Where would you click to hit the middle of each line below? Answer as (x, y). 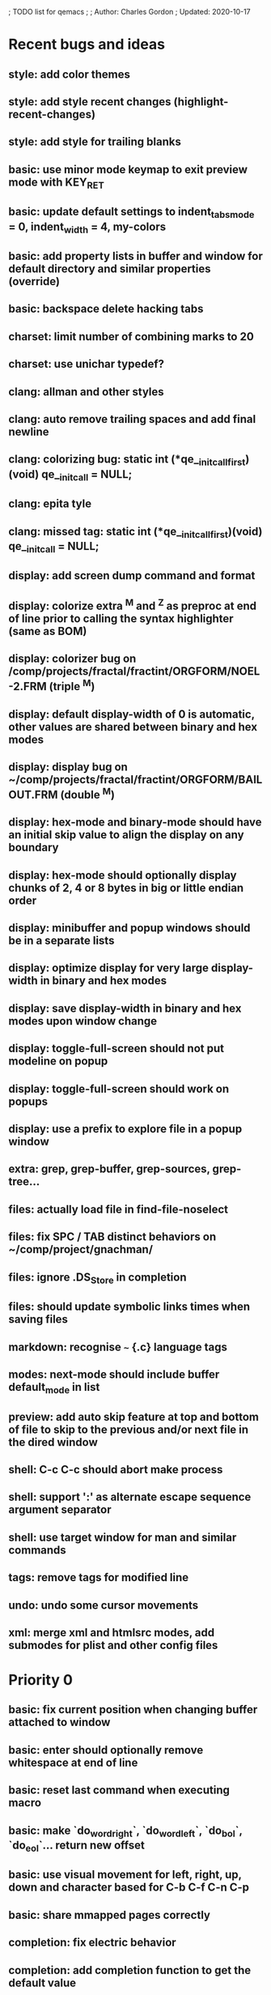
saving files (38, 1319)
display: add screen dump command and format (132, 575)
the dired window (53, 1442)
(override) (34, 281)
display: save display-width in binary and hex (125, 1008)
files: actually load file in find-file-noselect (119, 1209)
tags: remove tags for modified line (99, 1577)
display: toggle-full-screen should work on (119, 1089)
